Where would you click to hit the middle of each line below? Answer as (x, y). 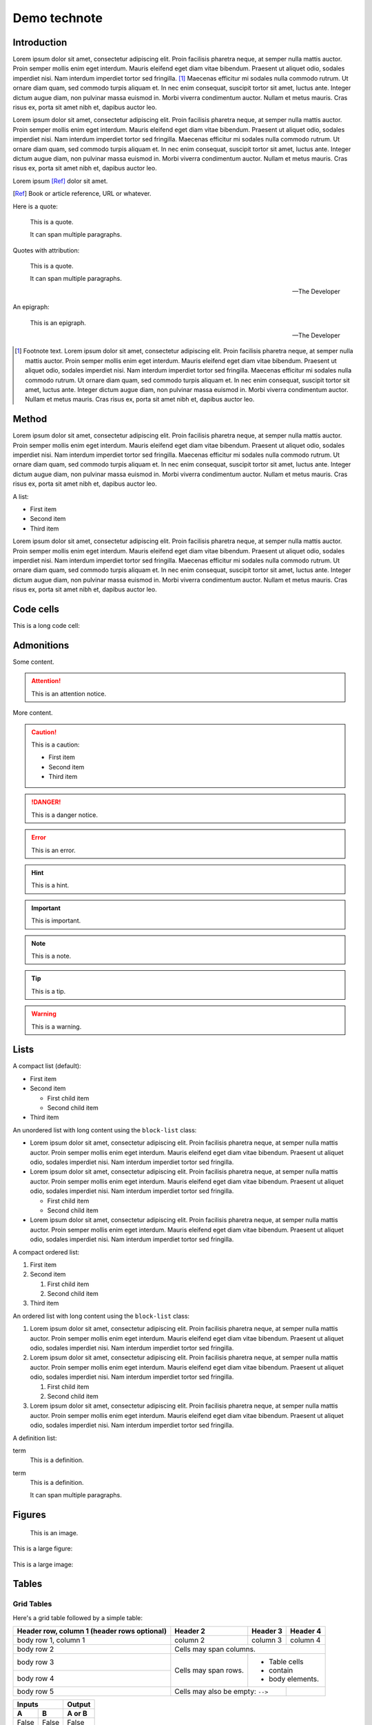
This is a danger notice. (65, 815)
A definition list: (35, 1438)
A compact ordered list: (46, 1252)
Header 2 (190, 1631)
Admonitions (41, 645)
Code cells (36, 609)
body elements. (294, 1679)
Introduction (40, 42)
